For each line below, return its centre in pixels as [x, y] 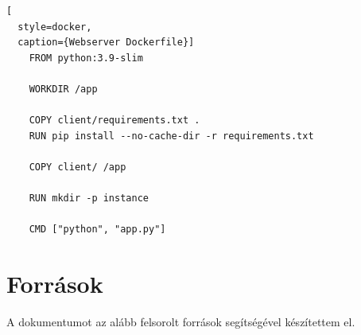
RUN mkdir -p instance [89, 199]
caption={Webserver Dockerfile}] [106, 43]
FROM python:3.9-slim [86, 58]
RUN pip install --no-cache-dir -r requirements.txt [171, 136]
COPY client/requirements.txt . [115, 121]
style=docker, [55, 27]
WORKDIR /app [63, 89]
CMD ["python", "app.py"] [97, 230]
